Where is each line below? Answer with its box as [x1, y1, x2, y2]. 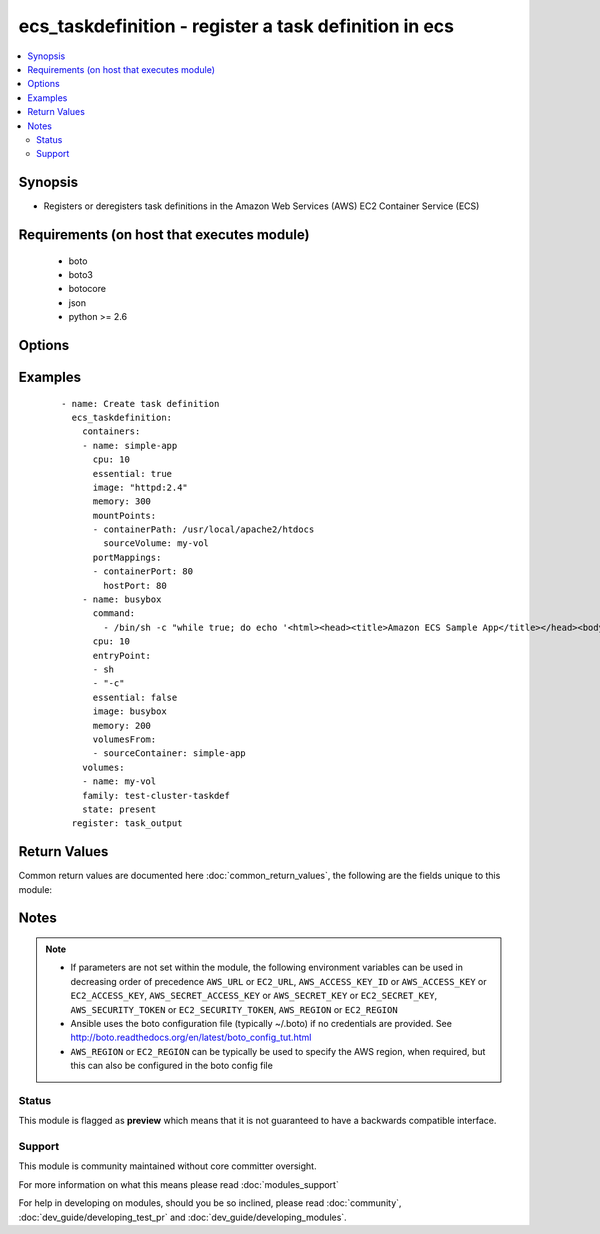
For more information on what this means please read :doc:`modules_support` [18, 1178, 339, 1190]
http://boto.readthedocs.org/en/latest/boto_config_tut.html [70, 1031, 312, 1044]
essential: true [92, 468, 173, 479]
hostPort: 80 [103, 580, 167, 591]
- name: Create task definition [61, 398, 220, 409]
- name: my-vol [81, 776, 157, 787]
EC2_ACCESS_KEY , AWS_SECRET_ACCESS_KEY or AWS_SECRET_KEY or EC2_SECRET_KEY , [70, 990, 438, 1002]
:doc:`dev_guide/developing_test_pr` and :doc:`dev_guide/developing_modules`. [18, 1211, 347, 1223]
